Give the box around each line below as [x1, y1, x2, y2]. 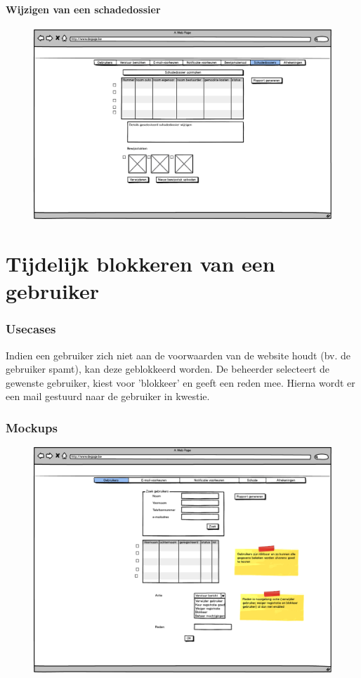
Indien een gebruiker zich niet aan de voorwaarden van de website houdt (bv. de [6, 347, 351, 362]
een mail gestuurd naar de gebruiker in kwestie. [6, 389, 210, 404]
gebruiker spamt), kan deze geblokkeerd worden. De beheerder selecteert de [6, 361, 330, 376]
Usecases [6, 320, 56, 338]
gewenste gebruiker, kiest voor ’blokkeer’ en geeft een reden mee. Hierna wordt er [6, 375, 355, 390]
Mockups [6, 418, 58, 436]
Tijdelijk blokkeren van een [6, 248, 275, 277]
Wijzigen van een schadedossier [6, 1, 161, 16]
